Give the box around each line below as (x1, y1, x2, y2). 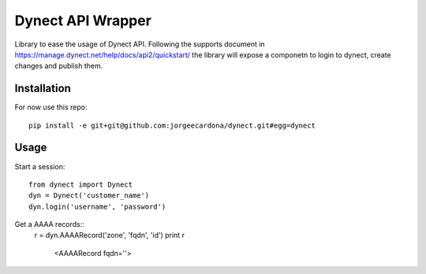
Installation (14, 82, 71, 95)
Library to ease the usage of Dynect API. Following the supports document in (14, 39, 265, 49)
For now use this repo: (14, 102, 88, 112)
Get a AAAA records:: (14, 220, 84, 229)
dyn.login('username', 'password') (28, 202, 166, 211)
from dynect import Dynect (28, 180, 133, 189)
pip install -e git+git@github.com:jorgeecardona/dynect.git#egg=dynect (28, 120, 316, 130)
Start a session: (14, 161, 65, 171)
